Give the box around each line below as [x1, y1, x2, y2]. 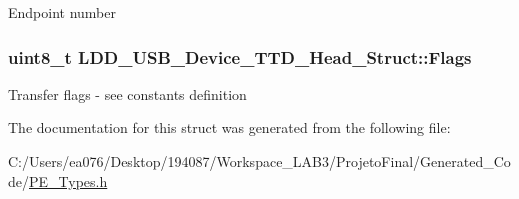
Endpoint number [8, 2, 116, 22]
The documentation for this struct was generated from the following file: [8, 117, 451, 138]
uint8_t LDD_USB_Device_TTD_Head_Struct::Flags [8, 44, 472, 69]
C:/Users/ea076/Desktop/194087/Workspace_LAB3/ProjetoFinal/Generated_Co [8, 151, 511, 171]
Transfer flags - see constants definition [8, 83, 247, 104]
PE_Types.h [29, 170, 108, 191]
